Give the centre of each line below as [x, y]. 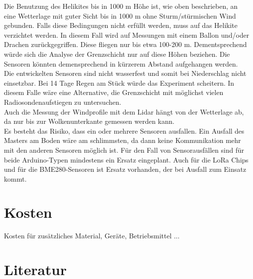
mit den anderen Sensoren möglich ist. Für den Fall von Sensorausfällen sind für [124, 150]
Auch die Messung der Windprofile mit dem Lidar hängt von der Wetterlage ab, [124, 111]
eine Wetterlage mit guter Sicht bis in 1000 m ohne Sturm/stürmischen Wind [120, 15]
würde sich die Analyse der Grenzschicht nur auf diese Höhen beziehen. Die [117, 54]
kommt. [15, 178]
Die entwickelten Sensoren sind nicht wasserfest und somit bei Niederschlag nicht [125, 73]
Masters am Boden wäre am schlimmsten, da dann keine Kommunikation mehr [123, 140]
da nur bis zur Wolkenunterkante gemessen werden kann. [89, 121]
